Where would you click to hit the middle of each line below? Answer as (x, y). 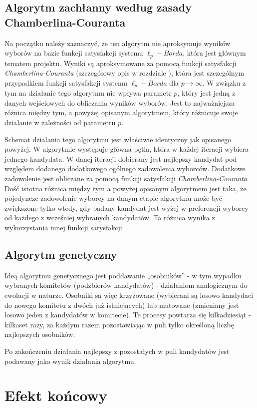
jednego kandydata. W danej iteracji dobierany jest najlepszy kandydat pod (121, 158)
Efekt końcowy (56, 395)
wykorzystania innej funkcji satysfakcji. (64, 227)
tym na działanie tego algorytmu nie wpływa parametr (88, 93)
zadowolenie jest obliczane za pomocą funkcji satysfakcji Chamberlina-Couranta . (127, 178)
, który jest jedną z (206, 93)
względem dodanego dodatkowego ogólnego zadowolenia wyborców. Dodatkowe (125, 168)
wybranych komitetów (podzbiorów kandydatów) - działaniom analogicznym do (126, 285)
